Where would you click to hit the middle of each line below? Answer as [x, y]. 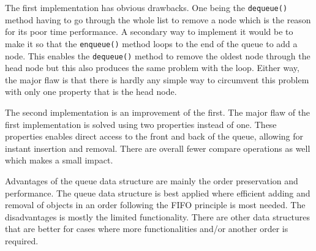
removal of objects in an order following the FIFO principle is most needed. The [155, 205]
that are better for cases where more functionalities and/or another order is [147, 229]
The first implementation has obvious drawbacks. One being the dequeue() [146, 7]
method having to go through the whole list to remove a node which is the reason [158, 19]
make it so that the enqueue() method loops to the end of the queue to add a [151, 43]
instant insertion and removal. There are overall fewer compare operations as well [158, 148]
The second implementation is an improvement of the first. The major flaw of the [158, 112]
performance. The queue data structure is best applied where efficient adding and [158, 193]
